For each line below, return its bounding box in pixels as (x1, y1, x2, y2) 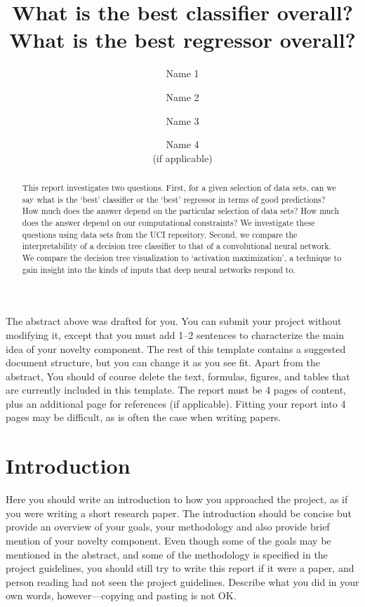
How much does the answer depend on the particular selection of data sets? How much (22, 205, 340, 217)
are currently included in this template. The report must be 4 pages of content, (6, 382, 346, 397)
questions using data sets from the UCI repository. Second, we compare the (22, 228, 298, 240)
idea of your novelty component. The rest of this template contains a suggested (6, 341, 346, 356)
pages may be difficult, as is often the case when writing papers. (6, 410, 281, 425)
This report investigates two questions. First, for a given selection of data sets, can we (22, 182, 336, 194)
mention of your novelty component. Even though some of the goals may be (6, 533, 331, 547)
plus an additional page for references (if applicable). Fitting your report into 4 (6, 396, 346, 411)
